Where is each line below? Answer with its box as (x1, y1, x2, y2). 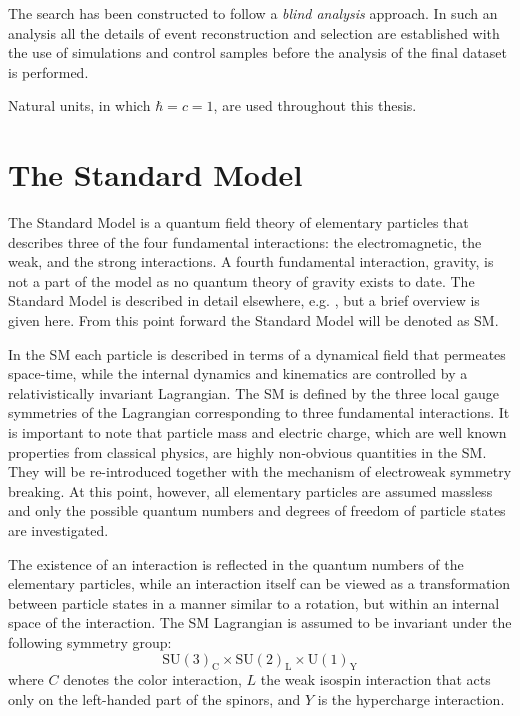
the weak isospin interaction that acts (260, 669, 491, 690)
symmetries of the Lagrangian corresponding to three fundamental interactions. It (8, 402, 510, 423)
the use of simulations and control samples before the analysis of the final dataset (8, 42, 507, 63)
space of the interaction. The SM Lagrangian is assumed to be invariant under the (8, 612, 512, 633)
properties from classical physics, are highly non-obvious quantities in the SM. (8, 441, 487, 462)
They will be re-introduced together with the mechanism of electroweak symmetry (8, 461, 512, 482)
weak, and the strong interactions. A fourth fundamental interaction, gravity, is (8, 251, 494, 272)
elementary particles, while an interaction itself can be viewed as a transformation (8, 573, 511, 594)
